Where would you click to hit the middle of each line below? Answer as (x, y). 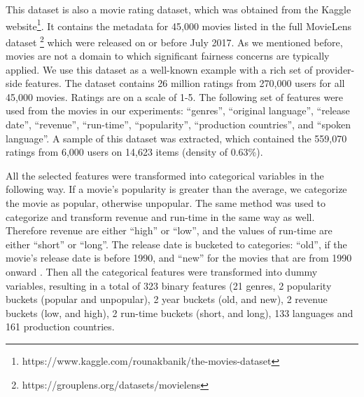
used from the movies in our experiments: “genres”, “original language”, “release (178, 110)
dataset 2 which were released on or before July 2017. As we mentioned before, (174, 41)
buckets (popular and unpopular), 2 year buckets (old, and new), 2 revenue (167, 299)
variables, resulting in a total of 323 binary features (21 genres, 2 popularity (169, 285)
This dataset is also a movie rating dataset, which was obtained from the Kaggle (178, 9)
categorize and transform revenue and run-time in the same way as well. (160, 216)
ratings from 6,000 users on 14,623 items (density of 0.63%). (134, 152)
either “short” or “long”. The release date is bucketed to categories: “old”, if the (176, 244)
